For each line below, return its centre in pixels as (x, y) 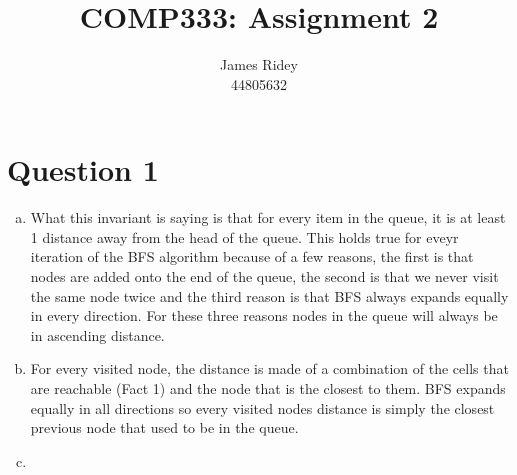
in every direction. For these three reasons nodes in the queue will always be (264, 315)
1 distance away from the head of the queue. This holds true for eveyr (244, 236)
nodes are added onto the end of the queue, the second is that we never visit (264, 276)
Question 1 (83, 169)
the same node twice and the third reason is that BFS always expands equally (269, 295)
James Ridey (259, 64)
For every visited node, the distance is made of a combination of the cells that (269, 368)
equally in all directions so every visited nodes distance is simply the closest (262, 407)
